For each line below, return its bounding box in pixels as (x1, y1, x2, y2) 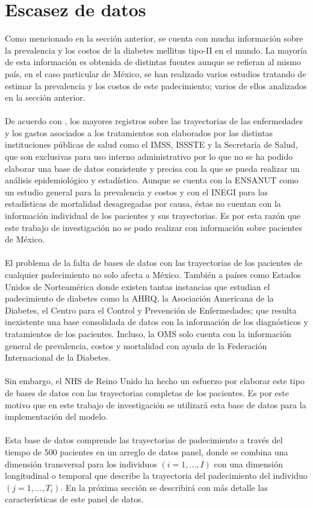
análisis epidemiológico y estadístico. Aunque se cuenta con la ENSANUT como (5, 174, 299, 186)
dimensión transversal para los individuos (5, 457, 157, 470)
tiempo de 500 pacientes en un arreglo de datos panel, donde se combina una (5, 445, 288, 458)
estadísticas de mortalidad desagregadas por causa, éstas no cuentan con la (5, 197, 281, 210)
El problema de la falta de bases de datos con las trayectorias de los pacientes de (5, 256, 303, 269)
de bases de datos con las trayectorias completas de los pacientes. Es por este (5, 386, 289, 399)
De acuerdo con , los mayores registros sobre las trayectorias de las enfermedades (5, 115, 303, 127)
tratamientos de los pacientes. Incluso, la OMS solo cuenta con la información (5, 327, 291, 340)
